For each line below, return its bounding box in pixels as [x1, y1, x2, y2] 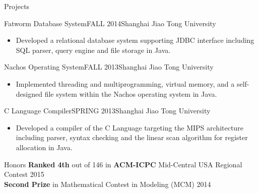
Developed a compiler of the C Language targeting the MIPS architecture [16, 122, 243, 133]
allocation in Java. [16, 142, 73, 152]
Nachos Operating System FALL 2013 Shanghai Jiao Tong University [4, 61, 214, 72]
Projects [4, 1, 30, 11]
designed [16, 88, 42, 99]
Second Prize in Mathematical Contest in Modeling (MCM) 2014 [4, 178, 211, 189]
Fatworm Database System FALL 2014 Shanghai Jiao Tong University [4, 18, 216, 28]
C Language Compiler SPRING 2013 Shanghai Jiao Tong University [4, 105, 211, 116]
